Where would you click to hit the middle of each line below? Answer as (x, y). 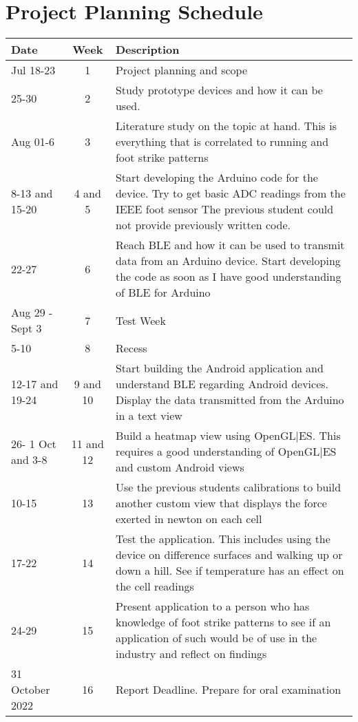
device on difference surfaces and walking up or (229, 555)
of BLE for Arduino (163, 293)
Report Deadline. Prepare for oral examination (228, 690)
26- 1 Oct (34, 443)
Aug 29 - (32, 312)
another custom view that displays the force (221, 503)
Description (147, 50)
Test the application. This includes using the (223, 539)
